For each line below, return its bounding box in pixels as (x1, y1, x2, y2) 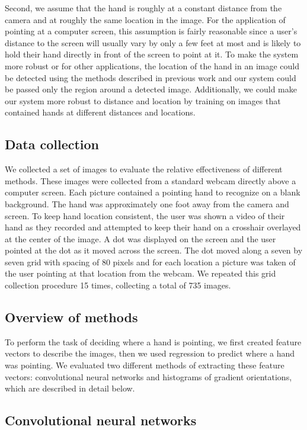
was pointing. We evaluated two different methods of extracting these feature (5, 359, 284, 371)
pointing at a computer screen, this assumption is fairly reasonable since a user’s (5, 25, 298, 37)
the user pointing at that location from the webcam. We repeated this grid (5, 267, 276, 280)
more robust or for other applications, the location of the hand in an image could (5, 59, 299, 72)
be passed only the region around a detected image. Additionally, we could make (5, 83, 297, 95)
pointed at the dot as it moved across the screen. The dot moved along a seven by (5, 244, 303, 256)
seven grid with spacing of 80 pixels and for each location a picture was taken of (5, 255, 296, 268)
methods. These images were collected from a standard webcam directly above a (5, 174, 296, 187)
